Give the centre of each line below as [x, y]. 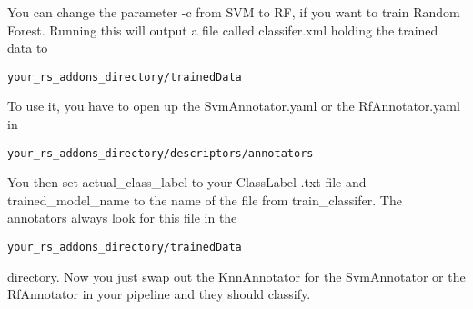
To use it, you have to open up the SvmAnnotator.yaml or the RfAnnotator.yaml [234, 106]
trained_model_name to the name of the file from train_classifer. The [205, 199]
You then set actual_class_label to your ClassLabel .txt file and [187, 182]
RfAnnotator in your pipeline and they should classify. [159, 294]
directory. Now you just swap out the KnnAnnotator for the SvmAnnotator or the [236, 276]
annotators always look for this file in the [122, 218]
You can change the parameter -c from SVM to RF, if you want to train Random [234, 12]
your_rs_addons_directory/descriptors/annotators [161, 153]
